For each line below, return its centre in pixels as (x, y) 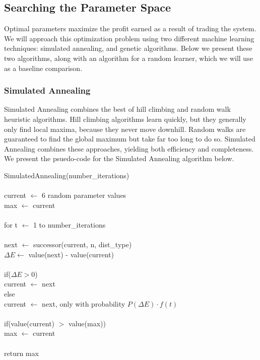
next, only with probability (84, 303)
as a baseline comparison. (43, 68)
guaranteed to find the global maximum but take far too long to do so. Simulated (130, 139)
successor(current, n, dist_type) (82, 244)
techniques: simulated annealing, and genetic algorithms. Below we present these (128, 48)
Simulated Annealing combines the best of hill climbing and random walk (117, 109)
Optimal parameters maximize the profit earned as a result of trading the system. (130, 28)
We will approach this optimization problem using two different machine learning (129, 38)
